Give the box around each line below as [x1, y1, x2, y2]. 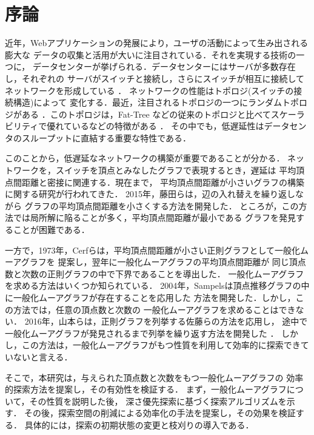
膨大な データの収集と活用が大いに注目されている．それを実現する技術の [5, 48, 296, 61]
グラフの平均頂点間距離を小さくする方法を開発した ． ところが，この [24, 199, 299, 212]
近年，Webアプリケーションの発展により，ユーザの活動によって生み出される [5, 36, 309, 49]
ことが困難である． [13, 223, 90, 236]
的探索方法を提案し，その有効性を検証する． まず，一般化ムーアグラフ [5, 383, 287, 396]
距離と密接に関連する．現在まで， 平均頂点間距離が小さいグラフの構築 [21, 175, 305, 188]
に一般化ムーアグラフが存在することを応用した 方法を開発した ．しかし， [5, 291, 296, 303]
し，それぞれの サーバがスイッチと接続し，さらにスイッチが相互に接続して [5, 72, 305, 84]
